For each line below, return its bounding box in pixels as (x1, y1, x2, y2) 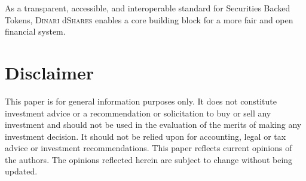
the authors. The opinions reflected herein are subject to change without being (5, 153, 293, 165)
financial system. (5, 25, 66, 38)
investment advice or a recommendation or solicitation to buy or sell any (5, 106, 271, 119)
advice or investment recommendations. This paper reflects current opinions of (5, 142, 292, 154)
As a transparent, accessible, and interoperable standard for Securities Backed (5, 2, 290, 14)
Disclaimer (5, 60, 94, 84)
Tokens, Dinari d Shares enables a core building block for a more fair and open (5, 13, 293, 26)
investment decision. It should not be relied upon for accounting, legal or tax (5, 130, 286, 142)
